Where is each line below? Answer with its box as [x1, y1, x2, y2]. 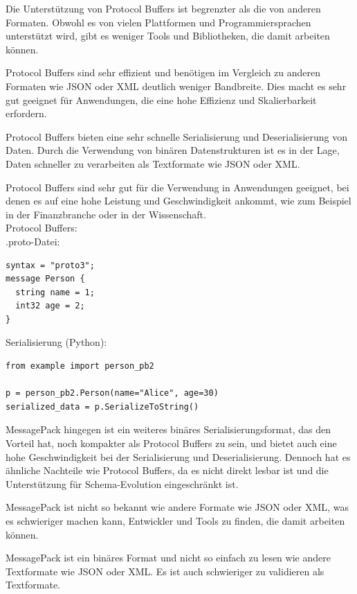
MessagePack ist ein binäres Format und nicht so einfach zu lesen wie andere [6, 550, 331, 565]
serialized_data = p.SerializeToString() [6, 401, 199, 412]
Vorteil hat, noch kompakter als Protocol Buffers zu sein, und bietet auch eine [6, 436, 337, 451]
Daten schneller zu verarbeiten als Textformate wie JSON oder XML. [6, 156, 300, 171]
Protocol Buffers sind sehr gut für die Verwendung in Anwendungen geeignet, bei [6, 180, 349, 194]
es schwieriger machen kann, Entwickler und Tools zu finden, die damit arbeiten [6, 514, 345, 527]
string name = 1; [15, 287, 95, 297]
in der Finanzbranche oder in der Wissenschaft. [6, 207, 206, 221]
